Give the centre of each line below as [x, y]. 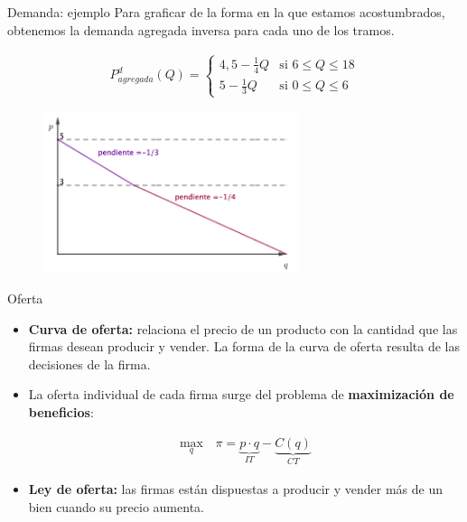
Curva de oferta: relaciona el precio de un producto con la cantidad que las [243, 328]
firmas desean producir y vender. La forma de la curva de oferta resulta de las [244, 346]
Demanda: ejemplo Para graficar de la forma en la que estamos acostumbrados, [226, 12]
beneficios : [61, 411]
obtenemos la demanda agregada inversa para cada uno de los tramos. [201, 29]
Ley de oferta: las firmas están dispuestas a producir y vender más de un [235, 489]
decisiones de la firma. [89, 364]
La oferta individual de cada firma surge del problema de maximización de [241, 394]
